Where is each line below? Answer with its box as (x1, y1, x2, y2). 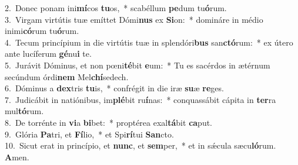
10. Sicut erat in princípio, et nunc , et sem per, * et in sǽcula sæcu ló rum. (5, 139, 276, 152)
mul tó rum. (5, 105, 44, 117)
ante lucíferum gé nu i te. (5, 47, 92, 60)
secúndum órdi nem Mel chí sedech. (5, 70, 129, 82)
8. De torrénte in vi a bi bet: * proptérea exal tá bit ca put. (5, 116, 213, 128)
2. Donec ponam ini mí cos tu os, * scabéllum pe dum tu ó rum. (5, 2, 227, 13)
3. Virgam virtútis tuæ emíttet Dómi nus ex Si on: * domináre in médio (5, 13, 263, 25)
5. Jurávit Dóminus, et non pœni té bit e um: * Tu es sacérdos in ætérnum (5, 59, 270, 71)
